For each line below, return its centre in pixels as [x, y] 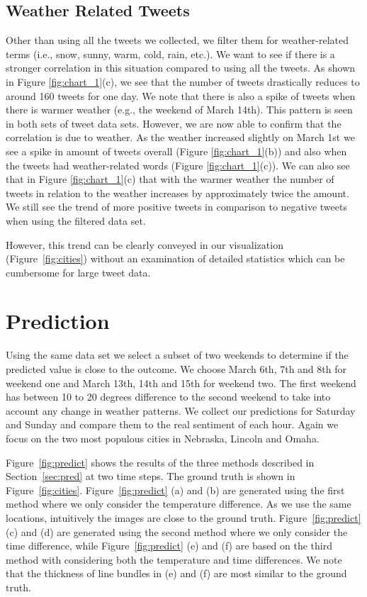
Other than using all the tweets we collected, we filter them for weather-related [177, 40]
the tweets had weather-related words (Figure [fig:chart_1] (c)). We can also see [178, 165]
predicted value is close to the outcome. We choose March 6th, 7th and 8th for [176, 369]
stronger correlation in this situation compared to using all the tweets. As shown [181, 68]
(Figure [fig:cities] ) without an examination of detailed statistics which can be [175, 258]
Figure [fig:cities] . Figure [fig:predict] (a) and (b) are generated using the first [175, 490]
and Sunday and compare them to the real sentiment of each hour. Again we [172, 424]
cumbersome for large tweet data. [78, 272]
